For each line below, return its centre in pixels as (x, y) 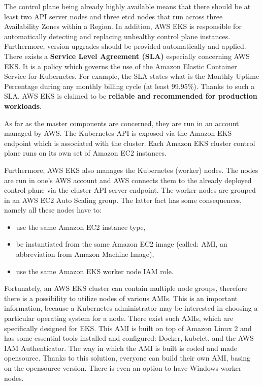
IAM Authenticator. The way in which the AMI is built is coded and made (121, 348)
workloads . (23, 106)
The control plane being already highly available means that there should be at (127, 6)
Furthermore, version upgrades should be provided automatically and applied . (125, 46)
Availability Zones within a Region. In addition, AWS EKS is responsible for (123, 26)
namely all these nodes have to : (53, 210)
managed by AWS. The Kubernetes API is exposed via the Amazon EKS (118, 133)
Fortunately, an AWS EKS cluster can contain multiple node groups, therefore (126, 288)
